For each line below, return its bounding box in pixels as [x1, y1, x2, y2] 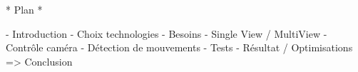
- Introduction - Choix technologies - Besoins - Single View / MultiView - [6, 26, 327, 41]
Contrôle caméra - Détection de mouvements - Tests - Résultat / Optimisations [6, 40, 353, 55]
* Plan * [6, 2, 43, 16]
